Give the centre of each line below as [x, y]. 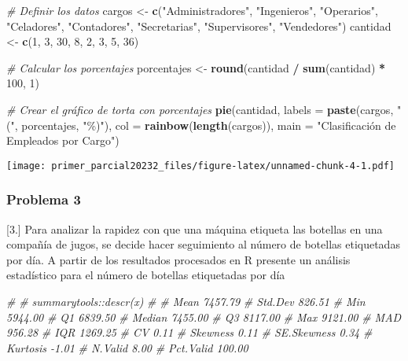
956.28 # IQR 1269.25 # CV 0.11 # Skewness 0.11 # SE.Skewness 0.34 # [189, 332]
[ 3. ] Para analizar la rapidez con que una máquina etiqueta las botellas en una [195, 228]
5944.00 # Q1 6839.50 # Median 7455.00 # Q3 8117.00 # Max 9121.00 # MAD [204, 317]
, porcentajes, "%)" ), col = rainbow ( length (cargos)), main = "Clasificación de [205, 125]
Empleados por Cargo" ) [63, 140]
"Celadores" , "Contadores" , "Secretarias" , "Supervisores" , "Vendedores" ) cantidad [199, 26]
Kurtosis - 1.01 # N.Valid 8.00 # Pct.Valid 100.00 [127, 347]
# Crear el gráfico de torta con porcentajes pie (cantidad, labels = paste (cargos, [200, 109]
